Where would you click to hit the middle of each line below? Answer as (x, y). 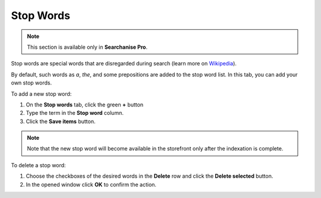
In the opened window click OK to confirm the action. (91, 184)
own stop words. (32, 83)
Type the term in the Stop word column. (75, 113)
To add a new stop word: (41, 94)
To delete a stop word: (38, 165)
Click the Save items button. (61, 121)
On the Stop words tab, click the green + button (85, 105)
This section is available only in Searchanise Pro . (87, 47)
